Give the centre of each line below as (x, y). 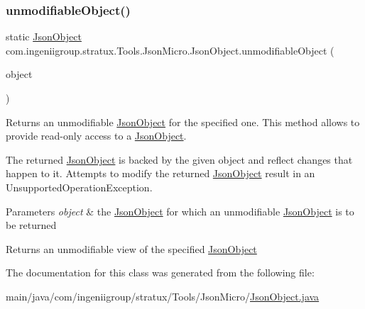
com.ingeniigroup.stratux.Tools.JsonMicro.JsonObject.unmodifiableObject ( (170, 50)
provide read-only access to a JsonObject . (96, 136)
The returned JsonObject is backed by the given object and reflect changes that (179, 159)
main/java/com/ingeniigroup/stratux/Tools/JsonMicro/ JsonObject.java (163, 296)
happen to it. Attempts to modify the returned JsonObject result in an (160, 173)
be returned (31, 225)
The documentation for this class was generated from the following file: (160, 273)
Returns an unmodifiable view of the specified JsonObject (131, 248)
